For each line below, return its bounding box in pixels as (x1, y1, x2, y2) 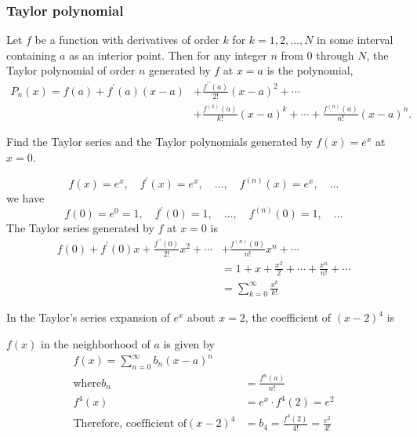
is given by (163, 335, 215, 351)
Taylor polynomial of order (6, 62, 136, 78)
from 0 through (281, 46, 354, 63)
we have (6, 190, 45, 206)
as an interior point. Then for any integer (69, 46, 267, 63)
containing (6, 46, 56, 63)
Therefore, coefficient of (73, 418, 187, 430)
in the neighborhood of (41, 335, 150, 351)
